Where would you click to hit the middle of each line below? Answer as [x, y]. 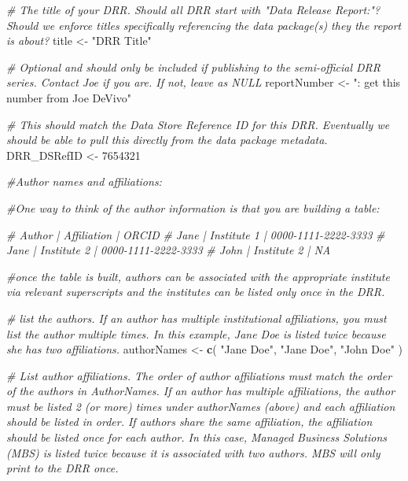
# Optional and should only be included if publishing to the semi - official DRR [194, 67]
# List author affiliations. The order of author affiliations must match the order [199, 375]
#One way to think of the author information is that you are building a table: [193, 207]
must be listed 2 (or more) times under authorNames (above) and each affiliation [201, 406]
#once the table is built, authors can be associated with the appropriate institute [198, 276]
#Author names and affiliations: [84, 181]
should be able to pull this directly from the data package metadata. [167, 140]
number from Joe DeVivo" [69, 97]
